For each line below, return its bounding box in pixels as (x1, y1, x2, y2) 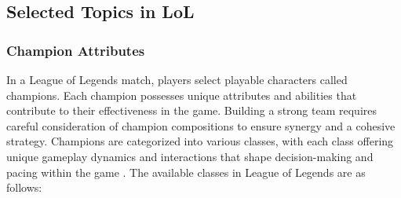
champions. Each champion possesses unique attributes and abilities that (6, 86, 357, 103)
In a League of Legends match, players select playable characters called (6, 71, 348, 87)
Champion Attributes (6, 40, 145, 60)
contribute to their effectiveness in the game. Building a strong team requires (6, 102, 377, 119)
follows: (6, 179, 42, 196)
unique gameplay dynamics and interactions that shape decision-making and (6, 148, 374, 164)
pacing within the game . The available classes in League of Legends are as (6, 163, 366, 180)
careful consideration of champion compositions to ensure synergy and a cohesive (6, 117, 396, 134)
